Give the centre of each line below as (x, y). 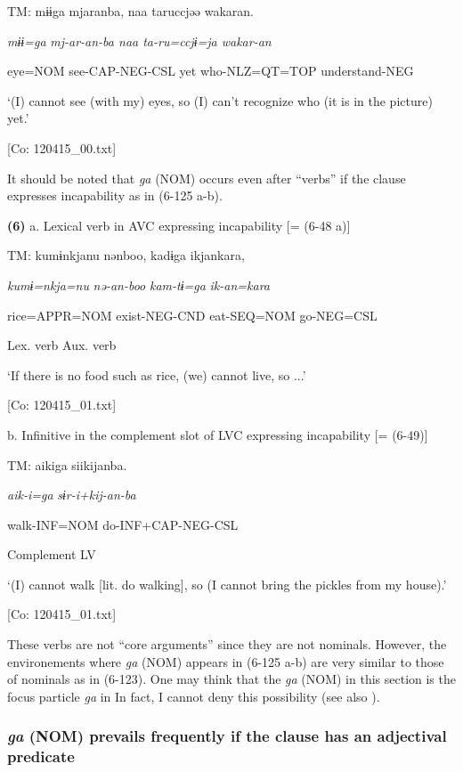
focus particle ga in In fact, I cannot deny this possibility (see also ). (194, 696)
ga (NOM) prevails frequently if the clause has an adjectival (227, 736)
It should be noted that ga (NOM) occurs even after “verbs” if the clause (207, 178)
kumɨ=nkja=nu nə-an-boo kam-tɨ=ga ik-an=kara (139, 284)
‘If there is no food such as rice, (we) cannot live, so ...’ (157, 374)
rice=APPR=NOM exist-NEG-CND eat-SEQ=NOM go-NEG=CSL (192, 315)
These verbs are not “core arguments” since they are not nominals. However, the (227, 644)
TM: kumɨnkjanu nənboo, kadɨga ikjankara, (126, 255)
